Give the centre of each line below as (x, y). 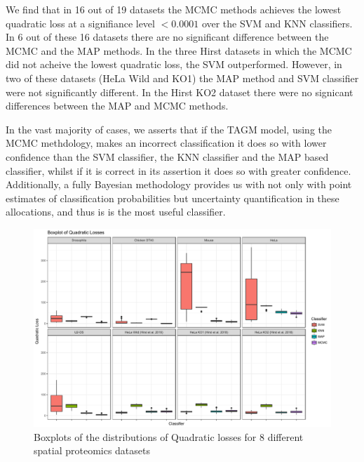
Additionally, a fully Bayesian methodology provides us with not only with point (179, 184)
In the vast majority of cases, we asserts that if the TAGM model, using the (169, 129)
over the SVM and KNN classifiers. (277, 23)
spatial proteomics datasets (92, 450)
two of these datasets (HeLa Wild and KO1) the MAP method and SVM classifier (182, 78)
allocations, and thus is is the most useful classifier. (116, 212)
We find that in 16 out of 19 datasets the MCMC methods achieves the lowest (174, 9)
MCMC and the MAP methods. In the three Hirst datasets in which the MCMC (179, 50)
